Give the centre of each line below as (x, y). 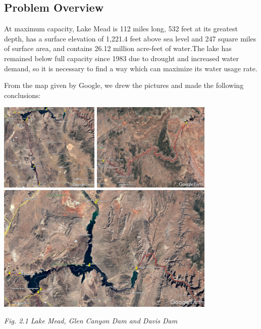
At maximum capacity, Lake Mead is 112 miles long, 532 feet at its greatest (121, 29)
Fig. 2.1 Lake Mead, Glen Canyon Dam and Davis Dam (91, 321)
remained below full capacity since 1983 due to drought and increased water (122, 58)
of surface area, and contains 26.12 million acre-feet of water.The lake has (118, 48)
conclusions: (22, 95)
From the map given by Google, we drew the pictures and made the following (124, 85)
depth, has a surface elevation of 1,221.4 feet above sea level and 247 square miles (130, 38)
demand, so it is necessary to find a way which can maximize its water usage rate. (131, 68)
